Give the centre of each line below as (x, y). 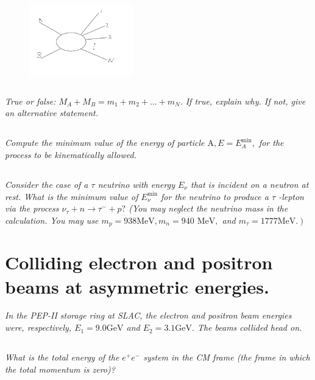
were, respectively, (38, 327)
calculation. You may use (52, 220)
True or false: (30, 101)
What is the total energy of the (62, 357)
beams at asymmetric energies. (137, 286)
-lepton (291, 196)
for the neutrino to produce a (215, 196)
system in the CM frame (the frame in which (227, 357)
